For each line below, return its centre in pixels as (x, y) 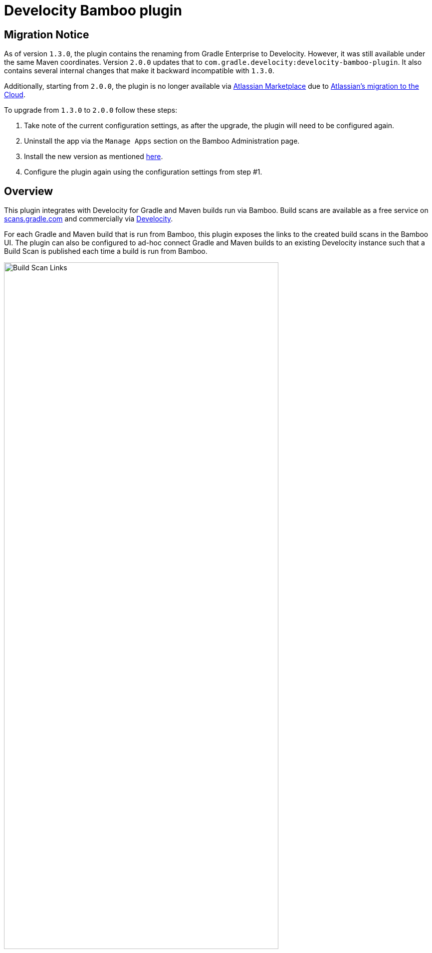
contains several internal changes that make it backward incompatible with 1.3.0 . (139, 71)
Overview (29, 191)
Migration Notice (47, 34)
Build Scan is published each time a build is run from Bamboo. (106, 251)
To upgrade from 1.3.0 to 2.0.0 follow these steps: (91, 110)
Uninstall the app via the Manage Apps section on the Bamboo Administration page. (162, 141)
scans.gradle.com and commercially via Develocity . (89, 219)
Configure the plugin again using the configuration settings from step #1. (143, 172)
